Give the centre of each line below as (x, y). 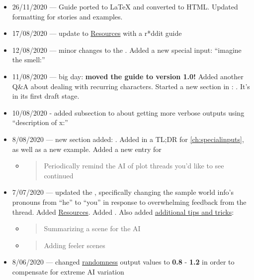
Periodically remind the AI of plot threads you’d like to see (134, 166)
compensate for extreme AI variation (68, 271)
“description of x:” (40, 122)
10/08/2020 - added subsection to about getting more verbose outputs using (128, 112)
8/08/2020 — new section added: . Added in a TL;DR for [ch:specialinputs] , (128, 139)
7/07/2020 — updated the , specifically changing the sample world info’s (123, 192)
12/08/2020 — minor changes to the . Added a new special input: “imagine (127, 50)
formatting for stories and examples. (67, 16)
